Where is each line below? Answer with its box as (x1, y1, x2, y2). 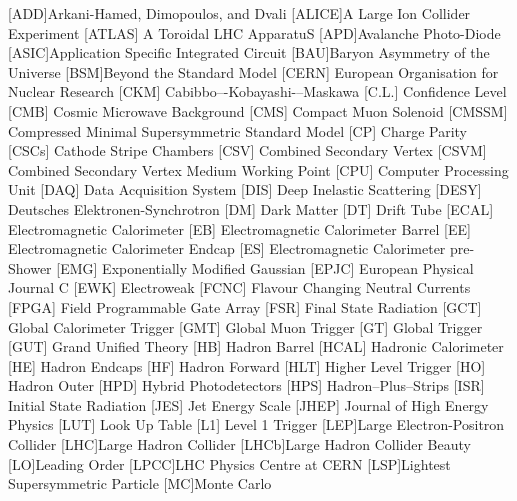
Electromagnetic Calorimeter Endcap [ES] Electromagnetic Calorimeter (8, 238, 446, 259)
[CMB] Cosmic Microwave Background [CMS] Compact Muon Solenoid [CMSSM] (8, 100, 508, 121)
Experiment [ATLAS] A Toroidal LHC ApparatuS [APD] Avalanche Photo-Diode (8, 22, 501, 43)
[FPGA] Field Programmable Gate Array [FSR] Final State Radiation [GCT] (8, 296, 482, 317)
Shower (8, 257, 52, 278)
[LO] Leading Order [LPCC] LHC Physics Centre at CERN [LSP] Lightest (8, 453, 451, 474)
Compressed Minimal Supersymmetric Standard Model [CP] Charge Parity (8, 120, 468, 141)
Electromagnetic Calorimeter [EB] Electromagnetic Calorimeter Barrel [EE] (8, 218, 471, 239)
